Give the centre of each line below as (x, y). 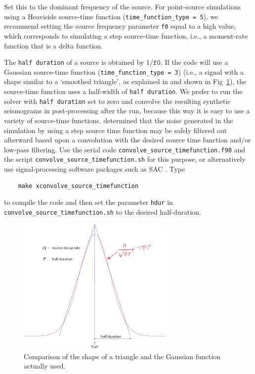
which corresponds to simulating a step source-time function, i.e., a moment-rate (126, 35)
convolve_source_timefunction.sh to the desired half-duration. (103, 211)
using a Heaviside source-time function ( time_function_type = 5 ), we (111, 16)
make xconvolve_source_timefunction (78, 186)
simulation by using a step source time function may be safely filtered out (116, 130)
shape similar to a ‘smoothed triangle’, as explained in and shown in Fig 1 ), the (125, 81)
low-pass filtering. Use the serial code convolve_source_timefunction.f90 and (125, 149)
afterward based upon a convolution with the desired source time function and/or (127, 140)
